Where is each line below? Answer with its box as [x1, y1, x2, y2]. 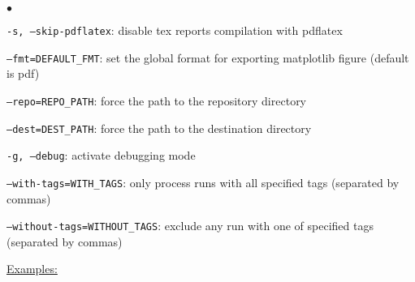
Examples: [6, 260, 58, 277]
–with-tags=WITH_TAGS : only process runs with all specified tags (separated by [6, 173, 400, 190]
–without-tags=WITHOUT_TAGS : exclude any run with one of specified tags [6, 217, 374, 234]
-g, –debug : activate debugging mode [6, 147, 196, 164]
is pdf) [6, 65, 40, 82]
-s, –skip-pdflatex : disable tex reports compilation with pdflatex [6, 22, 343, 38]
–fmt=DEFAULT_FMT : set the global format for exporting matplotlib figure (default [6, 49, 409, 66]
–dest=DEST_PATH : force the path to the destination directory [6, 119, 312, 136]
